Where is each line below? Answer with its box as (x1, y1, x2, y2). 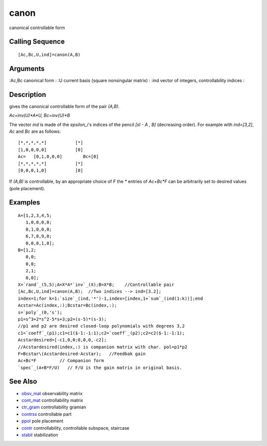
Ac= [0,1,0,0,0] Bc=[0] (18, 154, 99, 160)
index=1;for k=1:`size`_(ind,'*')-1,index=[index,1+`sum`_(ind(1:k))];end (18, 295, 203, 301)
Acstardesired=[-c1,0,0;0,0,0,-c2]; (18, 337, 107, 343)
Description (9, 90, 46, 99)
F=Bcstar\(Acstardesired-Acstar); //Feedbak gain (18, 351, 146, 357)
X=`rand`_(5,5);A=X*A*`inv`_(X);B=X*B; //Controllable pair (18, 282, 175, 287)
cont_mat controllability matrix (21, 397, 84, 403)
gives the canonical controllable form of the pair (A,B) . (9, 103, 120, 109)
